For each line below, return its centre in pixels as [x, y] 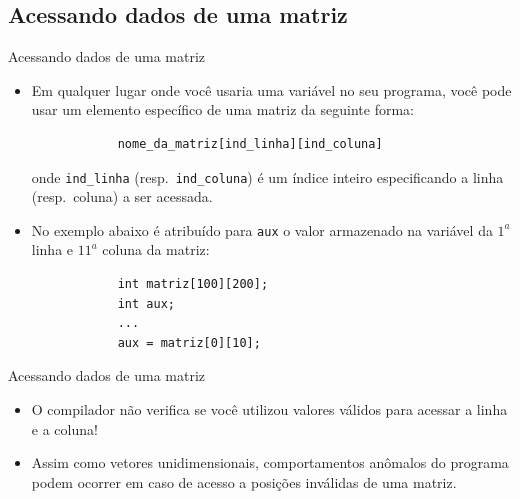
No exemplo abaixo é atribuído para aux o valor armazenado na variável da [262, 229]
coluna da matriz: [156, 249]
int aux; [146, 303]
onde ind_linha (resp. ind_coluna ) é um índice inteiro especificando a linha [267, 176]
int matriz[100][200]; [193, 284]
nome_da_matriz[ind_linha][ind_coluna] [250, 143]
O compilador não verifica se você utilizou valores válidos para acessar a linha [269, 409]
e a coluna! [64, 428]
